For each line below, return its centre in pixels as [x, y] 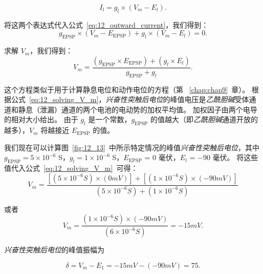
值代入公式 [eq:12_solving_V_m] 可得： [71, 168]
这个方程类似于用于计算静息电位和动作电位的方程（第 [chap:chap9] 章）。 [127, 89]
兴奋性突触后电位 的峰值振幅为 [54, 250]
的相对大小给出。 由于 [41, 119]
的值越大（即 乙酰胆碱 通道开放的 [204, 119]
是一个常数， [110, 119]
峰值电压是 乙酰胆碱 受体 [210, 99]
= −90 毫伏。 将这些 [224, 157]
